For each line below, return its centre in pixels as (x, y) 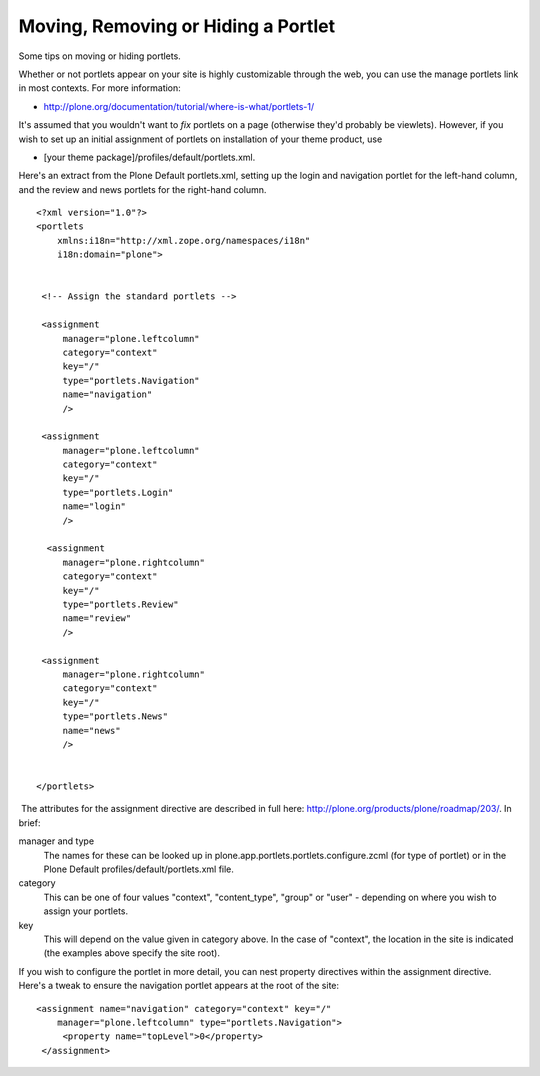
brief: (29, 822)
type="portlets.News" (115, 716)
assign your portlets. (86, 911)
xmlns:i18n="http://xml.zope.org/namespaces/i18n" (183, 240)
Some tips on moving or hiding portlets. (100, 56)
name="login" (94, 506)
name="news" (91, 730)
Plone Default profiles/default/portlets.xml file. (139, 869)
